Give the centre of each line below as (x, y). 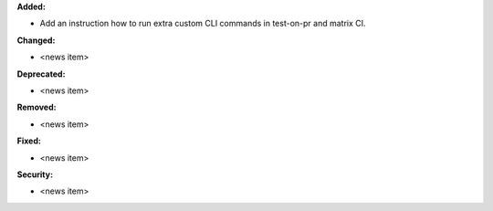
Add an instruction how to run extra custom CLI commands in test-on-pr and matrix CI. (203, 24)
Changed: (36, 40)
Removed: (37, 107)
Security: (35, 174)
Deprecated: (41, 74)
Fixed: (29, 141)
